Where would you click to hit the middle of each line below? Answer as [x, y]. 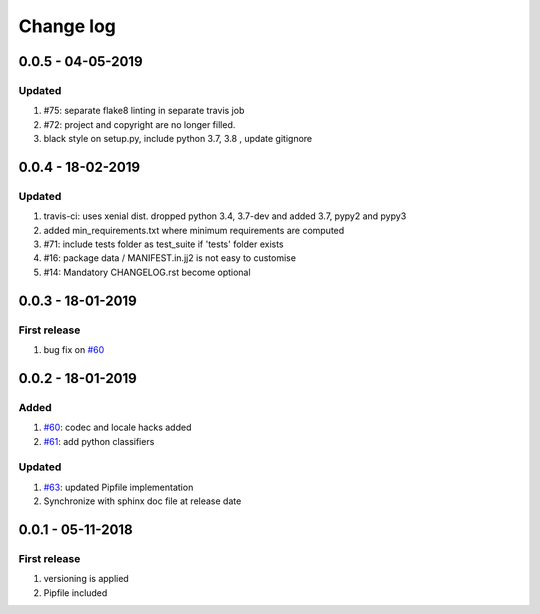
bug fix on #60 [74, 349]
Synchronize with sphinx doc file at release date [142, 501]
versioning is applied [86, 579]
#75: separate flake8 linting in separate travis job [144, 111]
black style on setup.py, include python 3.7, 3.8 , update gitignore [178, 139]
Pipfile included [75, 592]
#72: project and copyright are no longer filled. [139, 124]
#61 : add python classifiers [99, 441]
